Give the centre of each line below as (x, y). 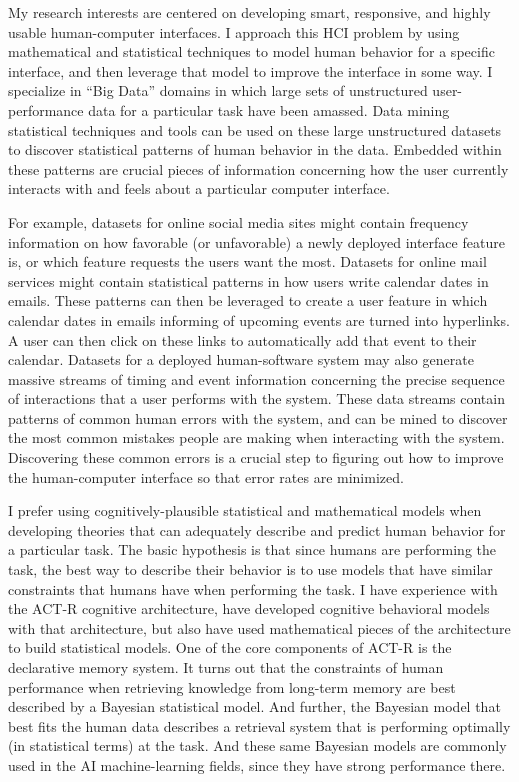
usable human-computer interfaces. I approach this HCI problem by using (234, 31)
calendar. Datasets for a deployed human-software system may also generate (241, 359)
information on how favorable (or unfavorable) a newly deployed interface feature (256, 241)
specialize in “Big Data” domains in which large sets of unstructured (218, 90)
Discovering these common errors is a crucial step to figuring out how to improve (256, 457)
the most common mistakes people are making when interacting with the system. (256, 437)
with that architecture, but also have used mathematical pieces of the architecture (259, 627)
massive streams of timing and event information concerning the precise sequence (256, 378)
